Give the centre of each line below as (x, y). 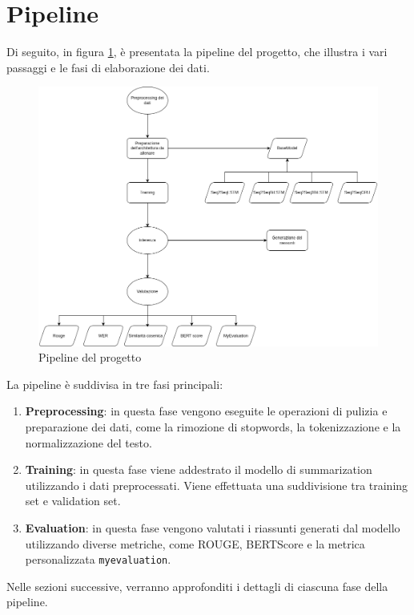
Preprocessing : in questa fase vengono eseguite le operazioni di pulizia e (206, 411)
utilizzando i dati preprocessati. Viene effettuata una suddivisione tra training (217, 485)
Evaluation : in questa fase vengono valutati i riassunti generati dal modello (213, 527)
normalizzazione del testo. (88, 442)
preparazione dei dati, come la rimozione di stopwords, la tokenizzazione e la (213, 426)
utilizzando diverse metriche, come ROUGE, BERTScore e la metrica (195, 543)
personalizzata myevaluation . (98, 559)
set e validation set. (73, 501)
